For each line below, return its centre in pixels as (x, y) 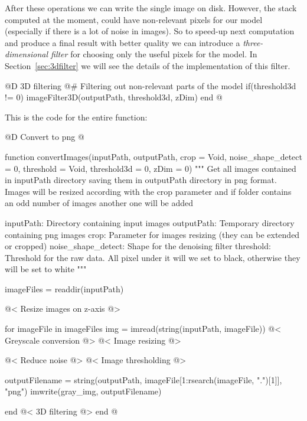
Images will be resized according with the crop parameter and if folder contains (148, 191)
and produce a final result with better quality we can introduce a (123, 42)
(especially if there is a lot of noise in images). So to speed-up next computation (150, 31)
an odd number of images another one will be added (99, 203)
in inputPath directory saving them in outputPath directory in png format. (141, 180)
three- (253, 42)
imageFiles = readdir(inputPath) (64, 288)
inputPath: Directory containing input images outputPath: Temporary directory (150, 222)
